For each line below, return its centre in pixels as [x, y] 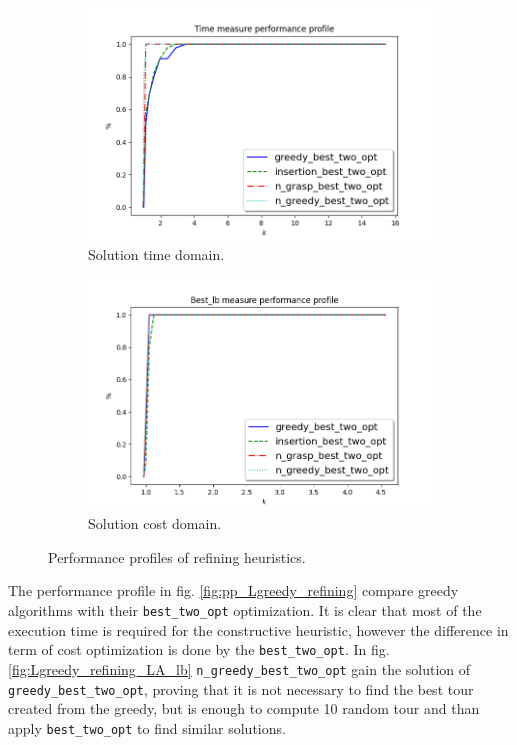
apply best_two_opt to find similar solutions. [147, 727]
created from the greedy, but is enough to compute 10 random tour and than [244, 708]
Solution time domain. [156, 254]
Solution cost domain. [155, 523]
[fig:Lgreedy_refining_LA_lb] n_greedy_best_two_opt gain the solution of [239, 668]
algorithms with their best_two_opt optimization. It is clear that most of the [245, 610]
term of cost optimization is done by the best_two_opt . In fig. [199, 649]
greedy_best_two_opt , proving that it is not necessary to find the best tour [241, 688]
